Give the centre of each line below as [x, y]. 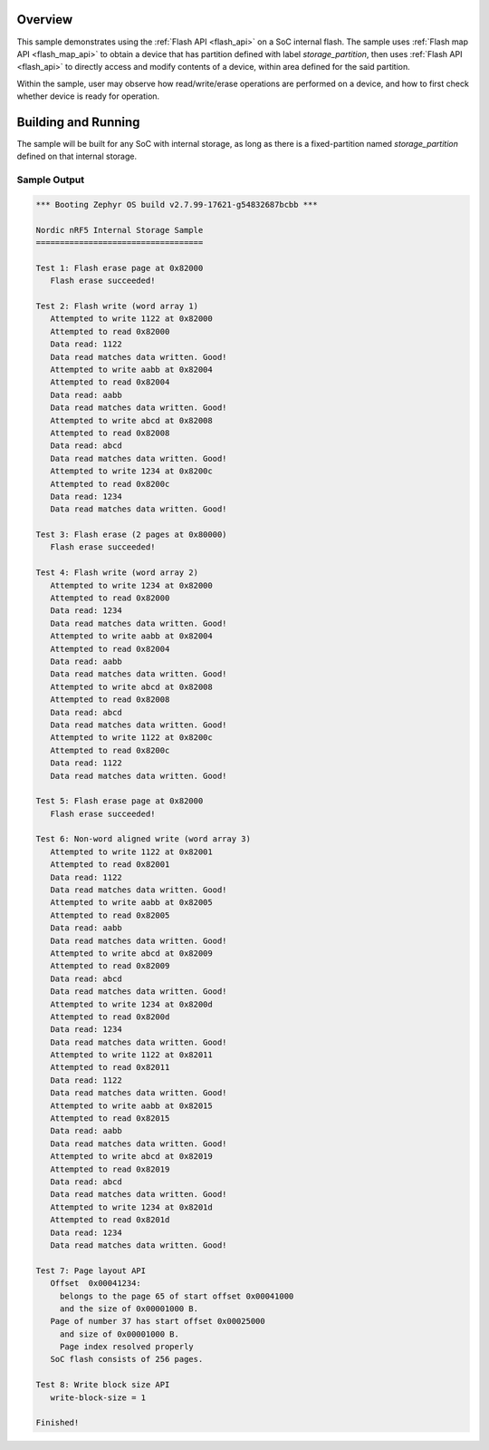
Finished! [58, 1423]
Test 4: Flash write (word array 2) [117, 573]
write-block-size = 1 [98, 1397]
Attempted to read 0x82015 [110, 1119]
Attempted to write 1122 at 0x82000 [131, 319]
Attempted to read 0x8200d [110, 1017]
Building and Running [78, 122]
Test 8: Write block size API [103, 1385]
